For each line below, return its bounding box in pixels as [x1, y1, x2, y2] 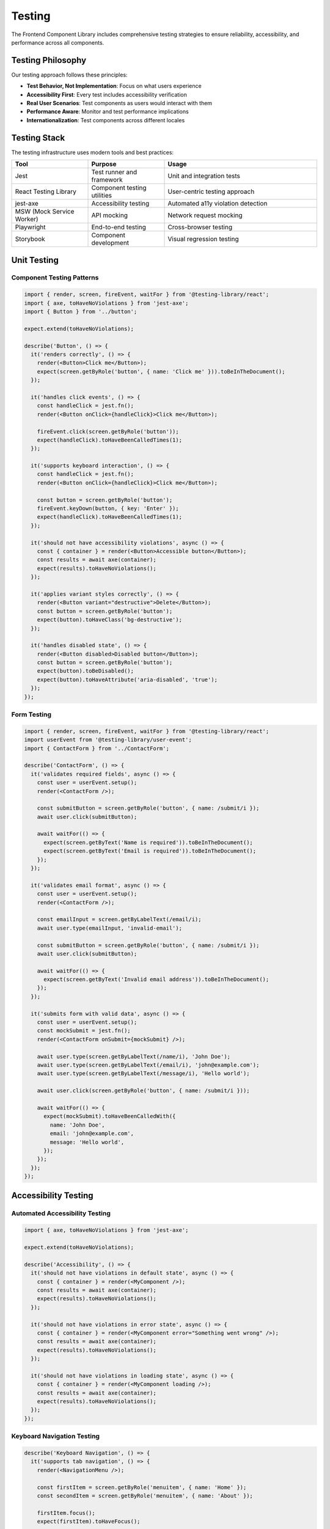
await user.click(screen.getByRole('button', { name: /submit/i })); [37, 1087, 250, 1094]
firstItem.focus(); [37, 1509, 96, 1516]
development [91, 239, 130, 247]
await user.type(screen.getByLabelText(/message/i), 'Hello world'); [37, 1070, 250, 1077]
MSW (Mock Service [15, 207, 75, 216]
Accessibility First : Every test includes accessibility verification [26, 91, 188, 98]
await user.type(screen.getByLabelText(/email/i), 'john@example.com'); [37, 1062, 260, 1068]
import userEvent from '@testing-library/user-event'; [24, 736, 192, 743]
